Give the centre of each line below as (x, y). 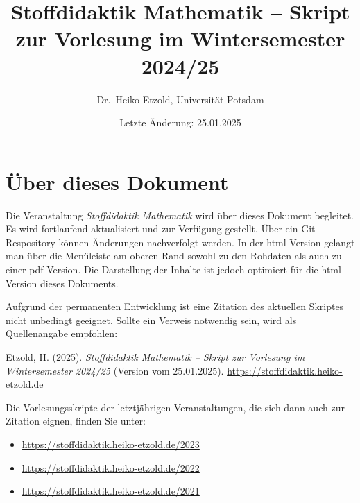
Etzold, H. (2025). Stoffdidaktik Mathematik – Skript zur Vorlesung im (155, 356)
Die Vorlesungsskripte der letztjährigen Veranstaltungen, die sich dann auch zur (175, 407)
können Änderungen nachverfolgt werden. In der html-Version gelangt (207, 242)
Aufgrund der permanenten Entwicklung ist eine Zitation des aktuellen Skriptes (175, 306)
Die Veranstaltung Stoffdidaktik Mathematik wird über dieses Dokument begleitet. (180, 215)
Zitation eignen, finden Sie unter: (76, 421)
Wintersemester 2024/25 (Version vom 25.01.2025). (115, 370)
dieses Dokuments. (79, 283)
